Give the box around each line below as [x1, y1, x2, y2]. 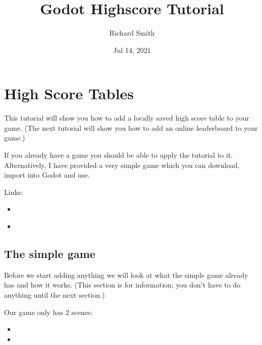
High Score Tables [4, 83, 134, 104]
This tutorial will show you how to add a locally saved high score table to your [4, 112, 250, 123]
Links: [4, 186, 23, 197]
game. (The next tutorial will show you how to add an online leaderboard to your [4, 122, 258, 133]
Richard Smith [109, 27, 155, 38]
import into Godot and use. [4, 169, 90, 180]
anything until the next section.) [4, 289, 105, 300]
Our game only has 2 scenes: [4, 306, 93, 317]
